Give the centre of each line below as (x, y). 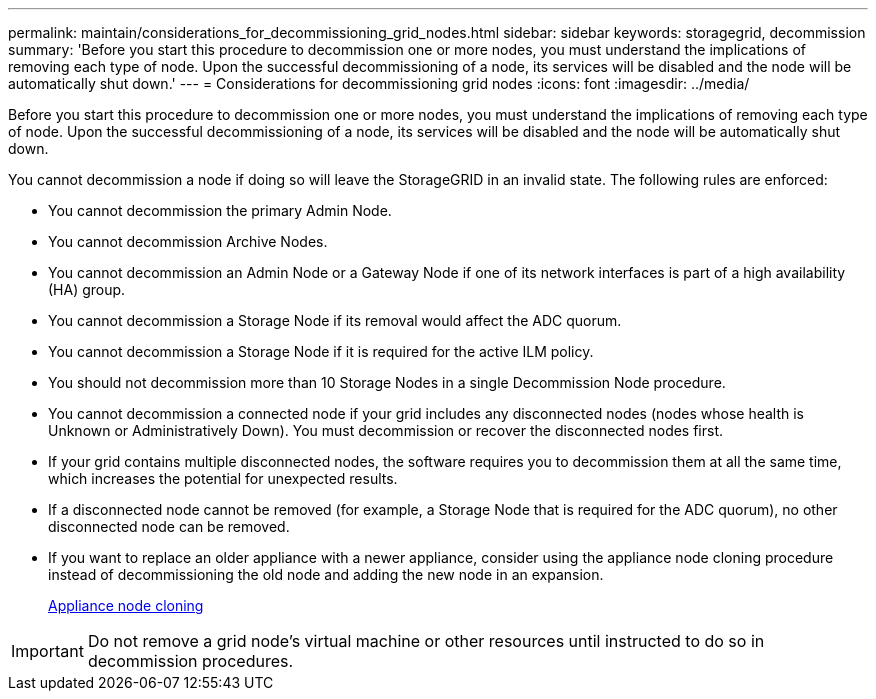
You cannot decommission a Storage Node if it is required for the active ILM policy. (321, 351)
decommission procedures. (190, 661)
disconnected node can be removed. (169, 526)
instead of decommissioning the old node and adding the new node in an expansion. (326, 574)
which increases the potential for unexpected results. (223, 478)
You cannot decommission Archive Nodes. (188, 241)
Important (47, 651)
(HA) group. (87, 289)
